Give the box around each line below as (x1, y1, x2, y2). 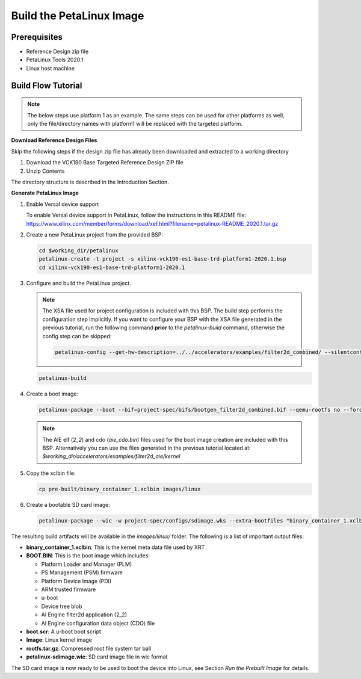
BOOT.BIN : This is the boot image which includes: (26, 552, 150, 559)
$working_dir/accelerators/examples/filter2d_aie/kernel (42, 453, 180, 460)
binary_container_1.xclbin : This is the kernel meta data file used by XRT (26, 544, 205, 551)
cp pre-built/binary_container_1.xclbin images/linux (39, 485, 201, 492)
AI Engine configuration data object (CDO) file (41, 619, 155, 627)
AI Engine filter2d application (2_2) (41, 611, 128, 618)
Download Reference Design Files (11, 137, 97, 144)
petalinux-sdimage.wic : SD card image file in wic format (26, 653, 168, 660)
